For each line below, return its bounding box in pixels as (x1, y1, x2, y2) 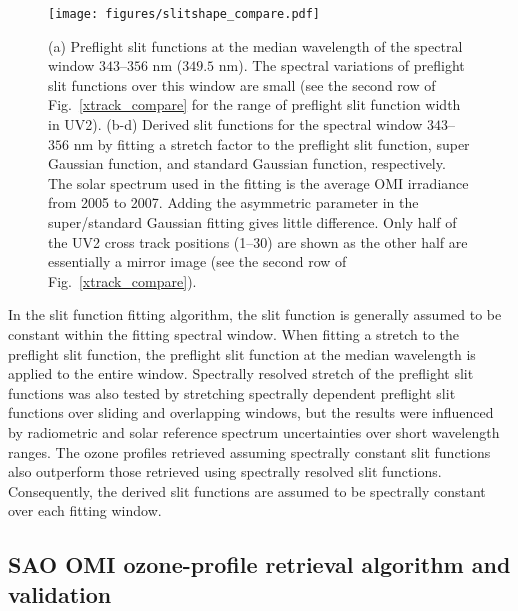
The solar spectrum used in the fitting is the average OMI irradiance (48, 172, 469, 193)
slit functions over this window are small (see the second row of (48, 74, 436, 95)
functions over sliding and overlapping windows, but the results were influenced (8, 402, 494, 423)
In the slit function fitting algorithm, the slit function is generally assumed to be (8, 304, 502, 325)
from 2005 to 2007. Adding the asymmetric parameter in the (48, 192, 419, 213)
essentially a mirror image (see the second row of (48, 251, 347, 272)
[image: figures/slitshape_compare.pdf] (48, 7, 321, 21)
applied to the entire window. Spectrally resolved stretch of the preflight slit (8, 363, 474, 384)
